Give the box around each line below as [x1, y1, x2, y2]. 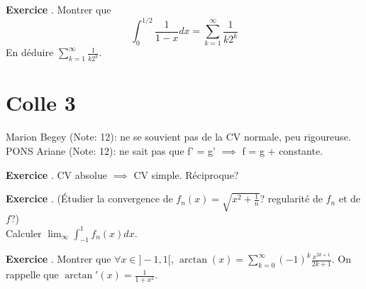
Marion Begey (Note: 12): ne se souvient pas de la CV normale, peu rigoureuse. [6, 129, 351, 144]
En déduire [6, 45, 54, 60]
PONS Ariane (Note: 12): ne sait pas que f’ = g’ [6, 143, 216, 158]
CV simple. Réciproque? [133, 167, 239, 182]
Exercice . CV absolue [6, 167, 107, 182]
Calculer [6, 225, 42, 240]
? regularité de [260, 191, 323, 206]
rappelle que [6, 267, 59, 282]
